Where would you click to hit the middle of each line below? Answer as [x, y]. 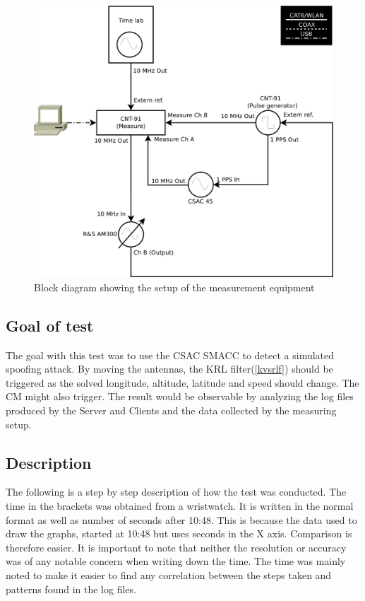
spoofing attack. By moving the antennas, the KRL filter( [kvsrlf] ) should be [169, 369]
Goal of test [50, 325]
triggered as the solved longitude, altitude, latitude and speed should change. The [182, 382]
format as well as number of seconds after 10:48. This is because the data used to [181, 519]
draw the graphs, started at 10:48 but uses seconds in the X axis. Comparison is [179, 533]
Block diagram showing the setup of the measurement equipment [174, 287]
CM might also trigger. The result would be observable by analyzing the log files [180, 396]
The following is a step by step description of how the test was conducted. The [176, 492]
